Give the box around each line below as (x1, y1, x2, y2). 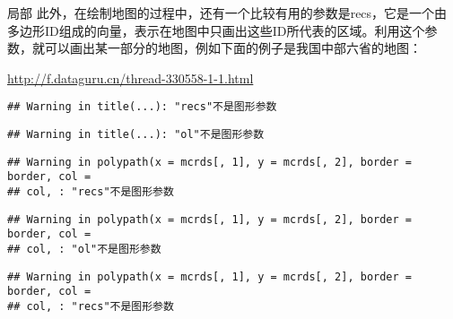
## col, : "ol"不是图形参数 (7, 242, 161, 255)
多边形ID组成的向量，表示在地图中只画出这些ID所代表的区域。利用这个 (7, 21, 425, 39)
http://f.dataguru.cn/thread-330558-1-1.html (7, 68, 254, 87)
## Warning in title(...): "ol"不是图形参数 (7, 128, 265, 142)
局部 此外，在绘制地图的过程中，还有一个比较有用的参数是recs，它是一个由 (7, 4, 448, 22)
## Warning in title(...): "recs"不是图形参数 (7, 100, 277, 114)
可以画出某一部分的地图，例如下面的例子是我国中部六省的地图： (44, 39, 422, 57)
